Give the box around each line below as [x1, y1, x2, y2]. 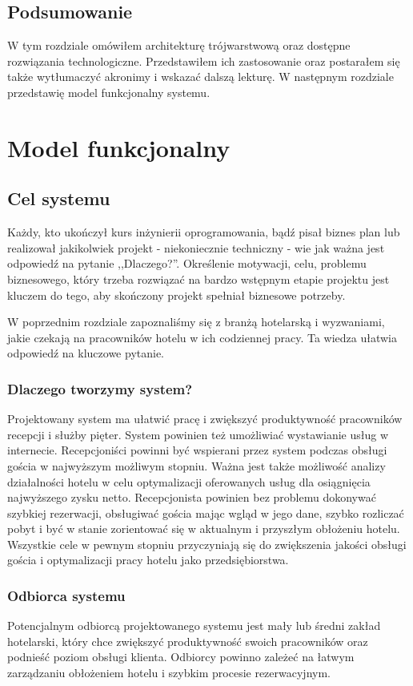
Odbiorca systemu [7, 585, 126, 605]
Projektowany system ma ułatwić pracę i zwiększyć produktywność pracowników [7, 410, 403, 427]
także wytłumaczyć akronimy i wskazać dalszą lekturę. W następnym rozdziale [7, 68, 394, 85]
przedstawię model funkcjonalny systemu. [7, 83, 211, 100]
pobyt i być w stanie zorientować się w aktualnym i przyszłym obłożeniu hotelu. [7, 520, 400, 537]
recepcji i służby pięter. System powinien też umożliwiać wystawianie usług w [7, 426, 389, 442]
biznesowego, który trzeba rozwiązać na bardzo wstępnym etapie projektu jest [7, 270, 390, 287]
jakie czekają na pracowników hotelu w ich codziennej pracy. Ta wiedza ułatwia [7, 329, 397, 345]
